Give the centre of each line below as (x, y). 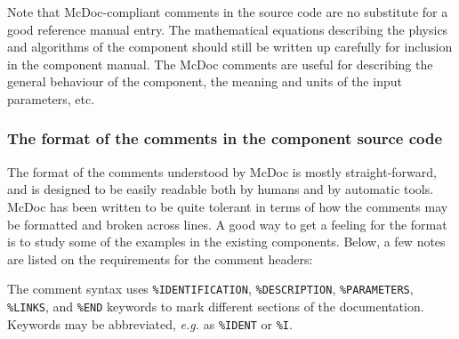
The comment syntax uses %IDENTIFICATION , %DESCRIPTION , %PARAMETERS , (210, 289)
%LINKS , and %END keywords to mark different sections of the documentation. (216, 306)
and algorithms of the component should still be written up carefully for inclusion (230, 47)
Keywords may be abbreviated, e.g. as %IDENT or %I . (150, 323)
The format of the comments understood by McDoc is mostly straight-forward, (222, 171)
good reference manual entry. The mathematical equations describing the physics (228, 29)
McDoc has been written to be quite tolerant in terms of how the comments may (228, 206)
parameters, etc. (51, 98)
